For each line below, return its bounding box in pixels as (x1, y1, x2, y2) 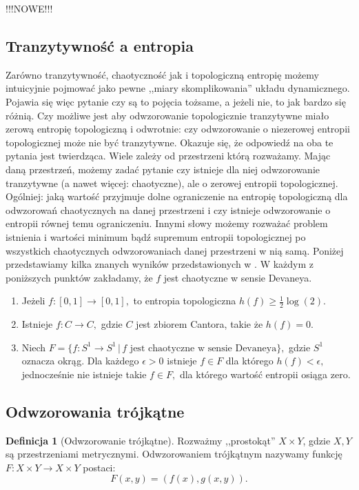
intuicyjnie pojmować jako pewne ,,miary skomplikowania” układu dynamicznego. (6, 81, 350, 95)
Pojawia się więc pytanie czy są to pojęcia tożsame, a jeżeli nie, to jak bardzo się (6, 94, 346, 108)
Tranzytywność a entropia (6, 35, 194, 56)
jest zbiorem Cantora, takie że (136, 317, 263, 331)
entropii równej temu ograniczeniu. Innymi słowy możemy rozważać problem (6, 216, 328, 231)
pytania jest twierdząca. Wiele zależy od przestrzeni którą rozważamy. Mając (6, 148, 331, 163)
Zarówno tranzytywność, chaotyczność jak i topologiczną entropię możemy (6, 67, 319, 81)
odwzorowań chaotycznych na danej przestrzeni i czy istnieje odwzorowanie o (6, 202, 331, 217)
